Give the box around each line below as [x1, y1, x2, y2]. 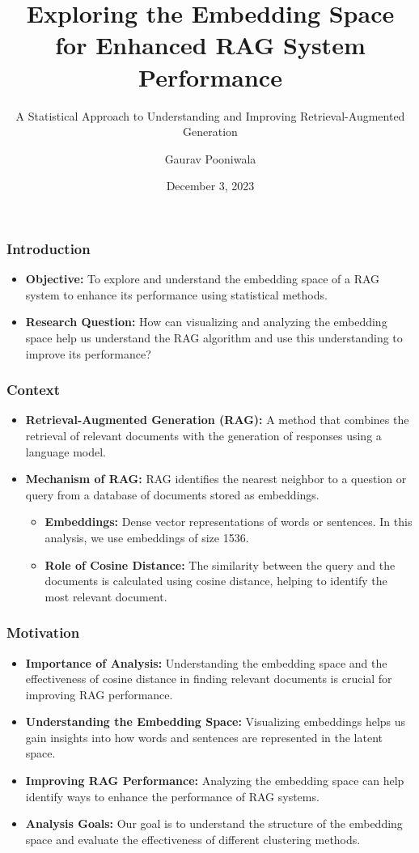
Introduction [6, 238, 91, 258]
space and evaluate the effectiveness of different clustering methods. [25, 830, 361, 847]
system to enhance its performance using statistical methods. [25, 286, 328, 303]
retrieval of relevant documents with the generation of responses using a [25, 426, 382, 443]
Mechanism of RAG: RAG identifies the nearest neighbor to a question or [25, 470, 407, 487]
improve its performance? [25, 345, 151, 362]
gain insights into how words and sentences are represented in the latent [25, 728, 383, 745]
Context [6, 380, 61, 400]
